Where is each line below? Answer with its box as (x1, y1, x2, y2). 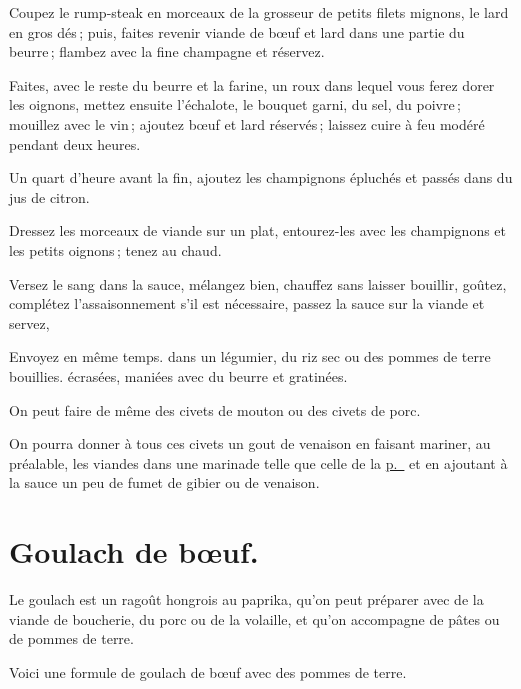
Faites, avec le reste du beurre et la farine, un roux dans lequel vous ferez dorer (9, 74, 495, 95)
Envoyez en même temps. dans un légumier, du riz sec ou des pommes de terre (9, 346, 491, 367)
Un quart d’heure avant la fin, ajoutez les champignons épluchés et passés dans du (9, 167, 513, 188)
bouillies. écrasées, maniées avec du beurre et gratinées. (9, 365, 348, 386)
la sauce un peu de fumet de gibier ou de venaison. (9, 472, 320, 493)
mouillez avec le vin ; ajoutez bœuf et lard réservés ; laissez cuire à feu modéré (9, 113, 485, 134)
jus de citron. (9, 186, 90, 207)
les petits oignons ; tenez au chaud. (9, 239, 222, 260)
